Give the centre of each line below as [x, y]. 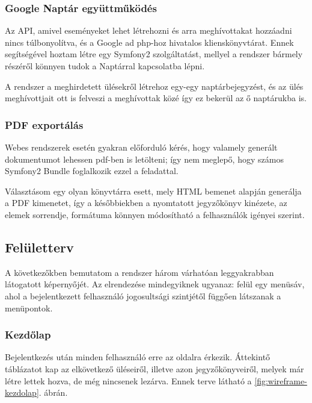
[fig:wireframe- [281, 380]
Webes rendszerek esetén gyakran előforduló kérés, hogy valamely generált [141, 147]
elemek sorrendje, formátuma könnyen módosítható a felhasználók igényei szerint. [155, 214]
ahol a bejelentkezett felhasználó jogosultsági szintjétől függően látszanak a [143, 295]
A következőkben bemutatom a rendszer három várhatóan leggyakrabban [139, 272]
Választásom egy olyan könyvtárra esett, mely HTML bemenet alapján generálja [153, 191]
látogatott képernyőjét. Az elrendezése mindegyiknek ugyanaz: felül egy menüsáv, [155, 284]
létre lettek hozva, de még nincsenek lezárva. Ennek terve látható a [128, 380]
